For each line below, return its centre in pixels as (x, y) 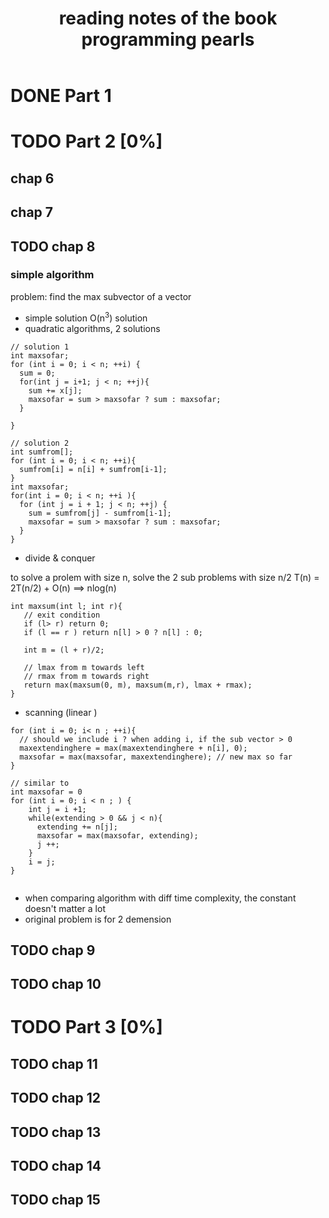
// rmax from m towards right (86, 676)
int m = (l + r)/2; (64, 650)
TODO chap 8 (53, 246)
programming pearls (168, 39)
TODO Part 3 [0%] (86, 1027)
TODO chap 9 (53, 950)
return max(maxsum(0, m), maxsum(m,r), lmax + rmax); (138, 685)
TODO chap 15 (55, 1200)
